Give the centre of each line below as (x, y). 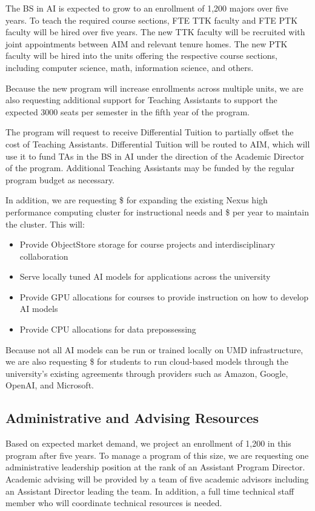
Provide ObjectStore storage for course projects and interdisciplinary (148, 244)
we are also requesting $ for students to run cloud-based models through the (147, 361)
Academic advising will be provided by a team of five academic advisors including (157, 479)
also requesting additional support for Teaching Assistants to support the (141, 100)
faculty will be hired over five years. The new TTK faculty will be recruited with (155, 32)
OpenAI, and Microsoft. (50, 385)
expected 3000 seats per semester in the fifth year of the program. (128, 111)
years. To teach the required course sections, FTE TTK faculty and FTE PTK (152, 20)
